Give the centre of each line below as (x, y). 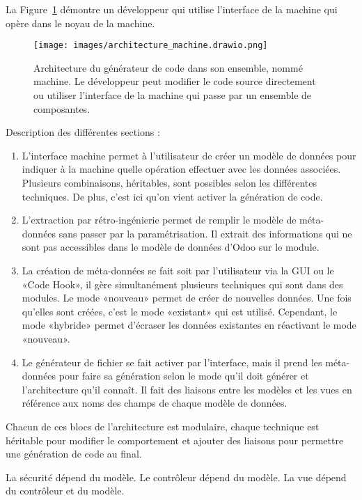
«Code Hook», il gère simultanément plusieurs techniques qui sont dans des (182, 284)
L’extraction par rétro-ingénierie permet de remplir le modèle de (159, 220)
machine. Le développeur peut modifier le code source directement (175, 81)
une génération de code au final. (74, 454)
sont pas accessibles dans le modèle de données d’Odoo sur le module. (171, 247)
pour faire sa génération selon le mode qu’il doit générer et (184, 376)
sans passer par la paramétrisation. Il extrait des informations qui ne (205, 233)
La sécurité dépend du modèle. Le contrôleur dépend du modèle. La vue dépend (176, 477)
